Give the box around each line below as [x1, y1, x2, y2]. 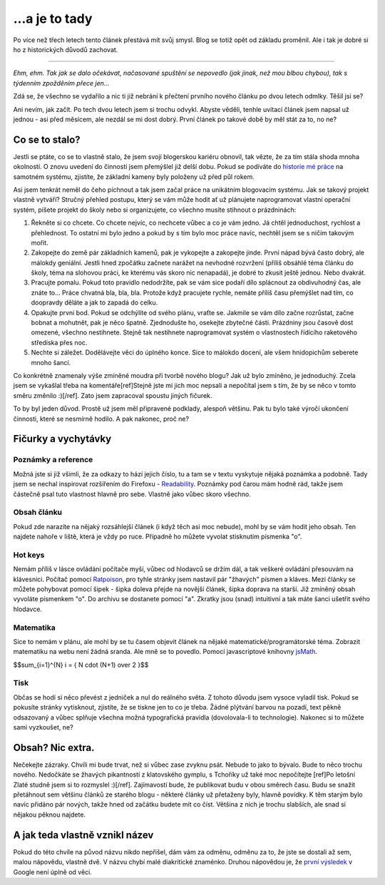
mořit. [31, 238, 49, 247]
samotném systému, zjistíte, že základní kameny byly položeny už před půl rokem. [13, 172, 255, 181]
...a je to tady [13, 11, 93, 26]
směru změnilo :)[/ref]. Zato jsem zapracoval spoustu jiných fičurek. [13, 391, 212, 399]
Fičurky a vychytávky [13, 433, 112, 445]
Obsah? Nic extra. [13, 742, 95, 754]
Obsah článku [13, 507, 63, 517]
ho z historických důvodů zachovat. [13, 45, 118, 53]
